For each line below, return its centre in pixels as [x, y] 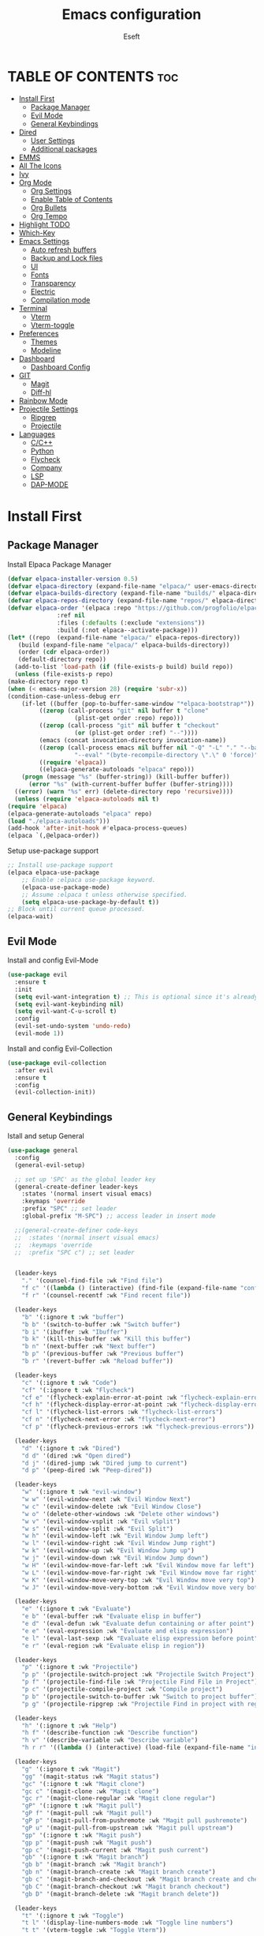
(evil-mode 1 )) [39, 1034]
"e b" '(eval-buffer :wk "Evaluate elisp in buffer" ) [112, 1616]
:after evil [34, 1070]
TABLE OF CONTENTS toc [93, 76]
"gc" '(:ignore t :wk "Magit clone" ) [84, 1784]
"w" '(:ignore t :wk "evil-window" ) [82, 1492]
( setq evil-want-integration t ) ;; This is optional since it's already [136, 996]
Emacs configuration [132, 15]
